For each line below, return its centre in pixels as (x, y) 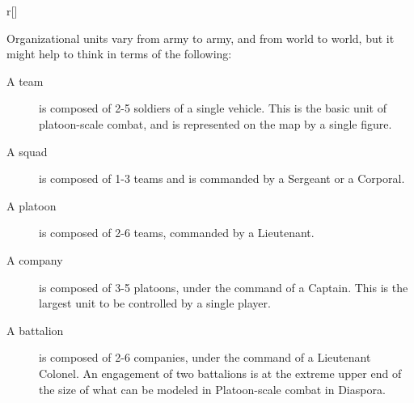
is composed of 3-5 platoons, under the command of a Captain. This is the (224, 287)
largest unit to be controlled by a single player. (155, 303)
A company (35, 259)
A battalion (35, 330)
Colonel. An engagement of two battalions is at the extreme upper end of (220, 373)
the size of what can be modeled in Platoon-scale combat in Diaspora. (212, 389)
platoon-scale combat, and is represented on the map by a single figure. (215, 123)
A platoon (32, 205)
